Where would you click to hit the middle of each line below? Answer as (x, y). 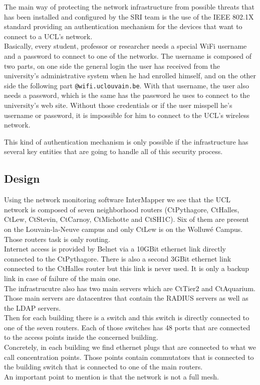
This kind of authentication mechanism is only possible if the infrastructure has (126, 141)
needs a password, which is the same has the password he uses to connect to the (127, 95)
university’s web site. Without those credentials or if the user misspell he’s (118, 105)
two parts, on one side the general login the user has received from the (112, 66)
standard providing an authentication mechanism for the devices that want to (123, 26)
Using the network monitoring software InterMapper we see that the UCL (117, 200)
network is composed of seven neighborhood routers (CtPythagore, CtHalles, (122, 209)
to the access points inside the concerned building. (81, 337)
